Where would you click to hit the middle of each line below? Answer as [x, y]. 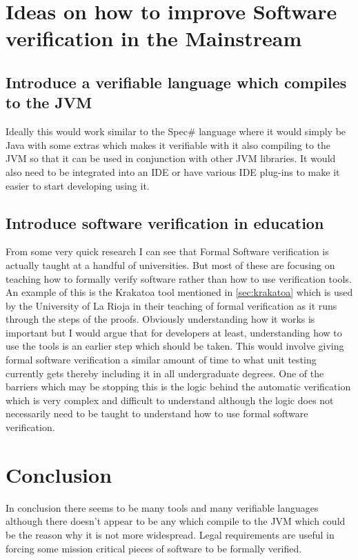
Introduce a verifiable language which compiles [176, 82]
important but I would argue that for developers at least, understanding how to [174, 332]
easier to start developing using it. [78, 185]
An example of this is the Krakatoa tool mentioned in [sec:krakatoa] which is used [179, 292]
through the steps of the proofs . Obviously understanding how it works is [160, 319]
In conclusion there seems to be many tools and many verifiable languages [162, 507]
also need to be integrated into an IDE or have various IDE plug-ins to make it [173, 171]
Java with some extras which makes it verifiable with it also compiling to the [168, 144]
